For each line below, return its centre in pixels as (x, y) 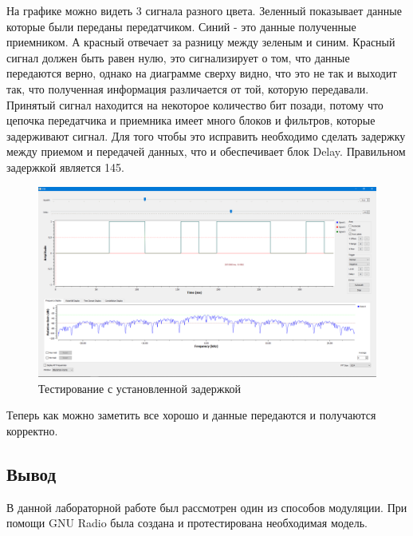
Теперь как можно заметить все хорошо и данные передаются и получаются (191, 415)
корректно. (32, 430)
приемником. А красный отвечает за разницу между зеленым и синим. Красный (201, 42)
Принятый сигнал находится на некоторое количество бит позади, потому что (195, 104)
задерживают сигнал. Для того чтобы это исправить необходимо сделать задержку (206, 135)
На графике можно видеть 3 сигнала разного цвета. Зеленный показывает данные (204, 10)
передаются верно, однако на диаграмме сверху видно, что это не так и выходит (202, 73)
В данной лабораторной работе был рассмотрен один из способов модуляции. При (207, 507)
